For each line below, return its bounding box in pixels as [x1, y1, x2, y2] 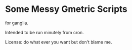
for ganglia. [5, 20, 29, 26]
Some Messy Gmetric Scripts [5, 3, 128, 15]
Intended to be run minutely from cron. [5, 29, 84, 35]
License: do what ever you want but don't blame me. [5, 39, 112, 45]
